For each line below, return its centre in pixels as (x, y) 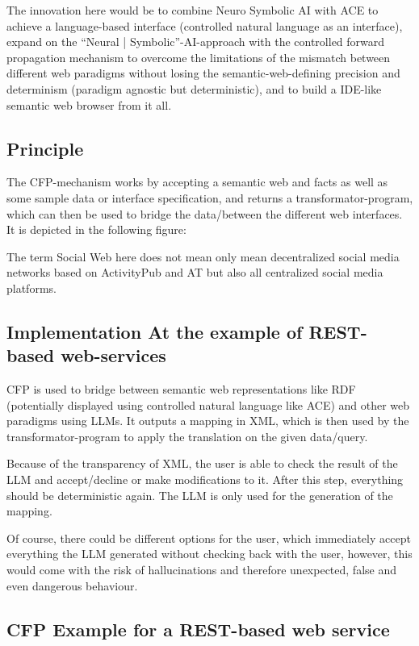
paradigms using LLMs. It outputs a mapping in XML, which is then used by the (208, 421)
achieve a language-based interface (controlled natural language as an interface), (205, 25)
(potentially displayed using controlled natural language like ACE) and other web (208, 404)
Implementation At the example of (155, 331)
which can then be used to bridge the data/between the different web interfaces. (205, 213)
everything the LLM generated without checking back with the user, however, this (209, 554)
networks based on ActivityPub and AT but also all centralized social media (195, 272)
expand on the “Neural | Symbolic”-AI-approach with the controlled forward (196, 42)
